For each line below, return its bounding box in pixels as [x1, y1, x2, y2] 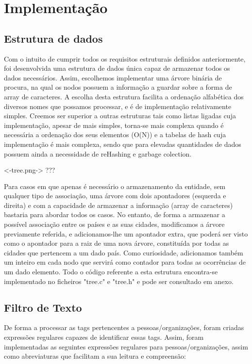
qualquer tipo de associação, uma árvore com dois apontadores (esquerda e [4, 190, 226, 201]
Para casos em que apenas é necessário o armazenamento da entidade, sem [4, 181, 226, 191]
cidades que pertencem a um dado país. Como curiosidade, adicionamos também [4, 247, 243, 257]
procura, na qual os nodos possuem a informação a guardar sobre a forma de [4, 82, 232, 92]
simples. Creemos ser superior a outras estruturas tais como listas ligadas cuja [4, 111, 236, 121]
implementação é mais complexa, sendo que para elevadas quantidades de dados [4, 139, 241, 149]
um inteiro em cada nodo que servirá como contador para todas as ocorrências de [4, 257, 246, 267]
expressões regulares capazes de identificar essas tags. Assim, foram [4, 332, 204, 342]
